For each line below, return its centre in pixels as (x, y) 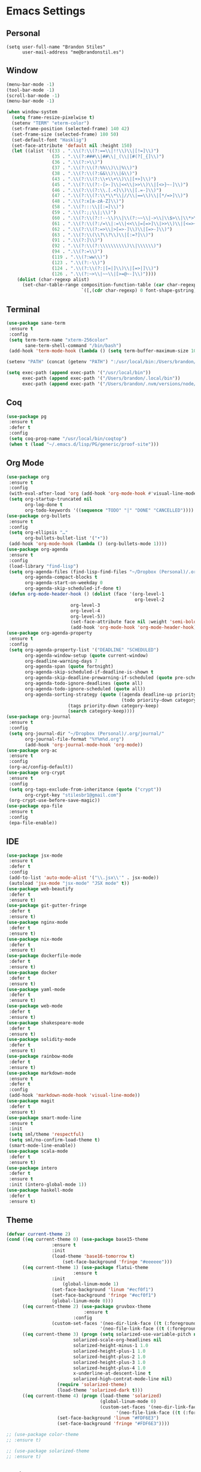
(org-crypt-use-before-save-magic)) (54, 801)
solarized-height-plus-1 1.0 (109, 1351)
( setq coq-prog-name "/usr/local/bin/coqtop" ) (68, 439)
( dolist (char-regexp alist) (53, 279)
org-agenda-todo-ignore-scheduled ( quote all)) (85, 689)
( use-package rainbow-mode (40, 1057)
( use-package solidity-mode (41, 1040)
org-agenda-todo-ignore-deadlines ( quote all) (84, 683)
